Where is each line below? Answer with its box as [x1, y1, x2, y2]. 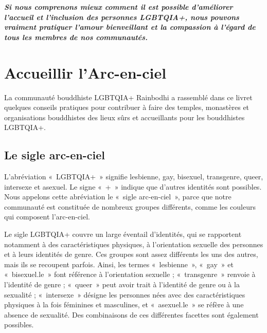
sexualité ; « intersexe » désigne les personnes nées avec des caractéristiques [4, 289, 245, 300]
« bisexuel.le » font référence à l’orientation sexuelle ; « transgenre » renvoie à [4, 269, 256, 280]
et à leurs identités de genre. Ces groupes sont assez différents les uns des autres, [4, 249, 258, 260]
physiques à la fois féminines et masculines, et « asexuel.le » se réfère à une [4, 299, 244, 310]
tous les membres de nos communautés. [4, 31, 148, 42]
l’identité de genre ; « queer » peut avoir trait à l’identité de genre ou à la [4, 279, 240, 290]
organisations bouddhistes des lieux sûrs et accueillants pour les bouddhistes [4, 112, 245, 122]
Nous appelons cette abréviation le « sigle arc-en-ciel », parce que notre [4, 191, 232, 202]
